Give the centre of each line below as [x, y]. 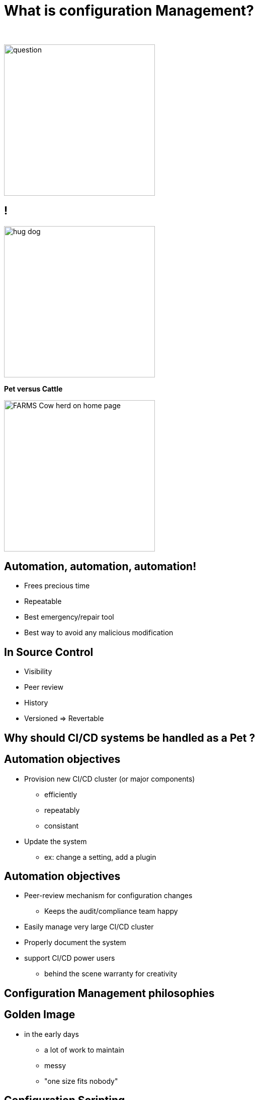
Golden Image [40, 1015]
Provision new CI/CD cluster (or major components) [110, 779]
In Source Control [49, 652]
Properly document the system [75, 943]
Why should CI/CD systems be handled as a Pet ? [130, 738]
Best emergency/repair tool [69, 617]
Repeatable [43, 601]
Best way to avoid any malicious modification [99, 633]
